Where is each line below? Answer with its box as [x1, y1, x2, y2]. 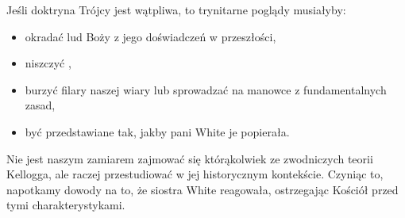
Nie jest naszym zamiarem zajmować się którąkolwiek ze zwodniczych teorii [6, 150, 373, 166]
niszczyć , [25, 55, 71, 71]
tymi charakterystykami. [6, 197, 125, 213]
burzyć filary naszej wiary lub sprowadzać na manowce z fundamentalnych [25, 81, 387, 98]
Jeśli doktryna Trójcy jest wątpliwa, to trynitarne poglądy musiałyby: [6, 2, 346, 17]
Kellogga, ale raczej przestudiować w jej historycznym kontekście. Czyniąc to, [6, 166, 384, 182]
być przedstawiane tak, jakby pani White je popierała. [25, 123, 290, 140]
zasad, [25, 97, 56, 113]
